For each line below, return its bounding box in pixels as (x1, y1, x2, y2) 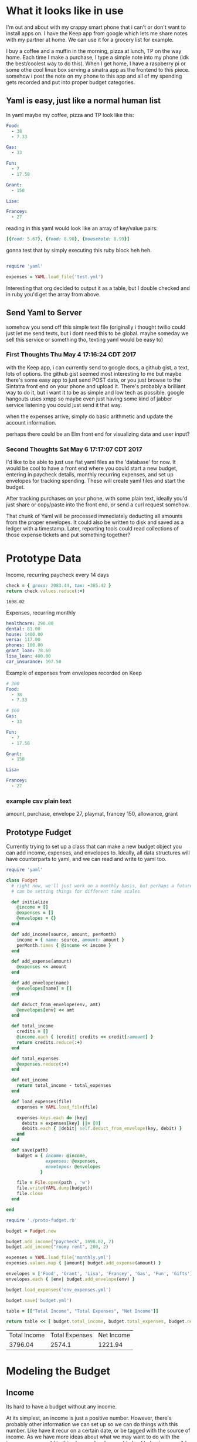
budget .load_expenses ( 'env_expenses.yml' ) (6, 1287, 111, 1293)
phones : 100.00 (6, 642, 43, 648)
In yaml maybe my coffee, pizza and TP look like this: (6, 111, 135, 118)
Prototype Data (6, 552, 81, 565)
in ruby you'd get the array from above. (6, 291, 101, 298)
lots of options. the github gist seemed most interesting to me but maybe (6, 370, 182, 377)
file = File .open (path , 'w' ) (16, 1180, 91, 1186)
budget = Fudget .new (6, 1228, 57, 1234)
